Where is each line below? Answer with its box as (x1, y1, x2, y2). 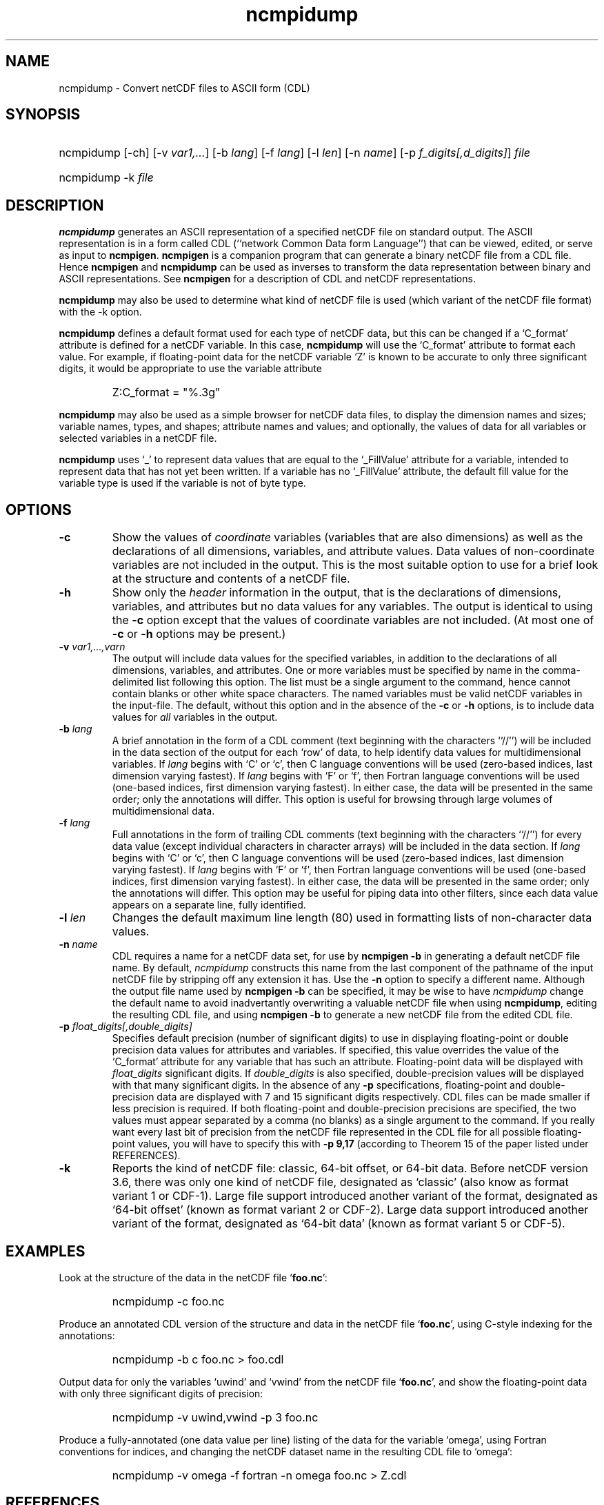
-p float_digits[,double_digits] (59, 1020, 192, 1033)
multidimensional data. (112, 805, 215, 817)
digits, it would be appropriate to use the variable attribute (59, 362, 322, 375)
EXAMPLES (6, 1242, 85, 1260)
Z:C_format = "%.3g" (112, 385, 221, 400)
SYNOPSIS (6, 106, 81, 124)
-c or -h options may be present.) (112, 627, 286, 641)
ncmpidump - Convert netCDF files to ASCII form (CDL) (59, 81, 310, 94)
